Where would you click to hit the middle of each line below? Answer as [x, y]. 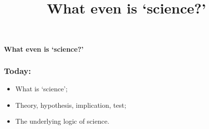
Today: [17, 70]
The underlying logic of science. [62, 121]
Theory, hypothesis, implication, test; [71, 105]
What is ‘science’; [41, 89]
